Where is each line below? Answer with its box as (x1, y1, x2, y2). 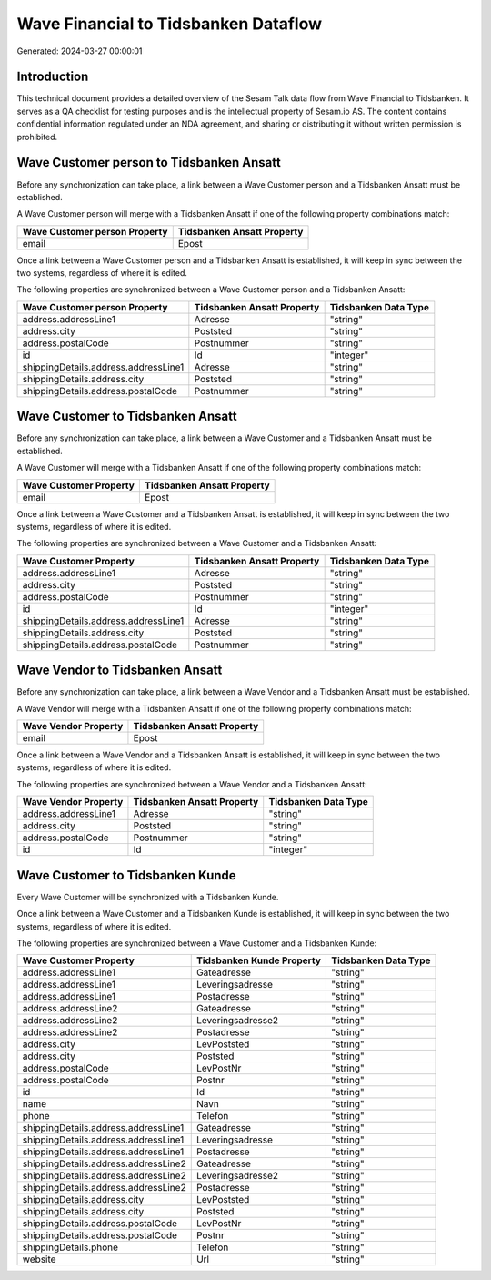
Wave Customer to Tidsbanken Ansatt (16, 409, 237, 424)
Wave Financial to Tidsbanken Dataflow (16, 14, 323, 34)
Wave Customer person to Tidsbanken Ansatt (16, 155, 281, 170)
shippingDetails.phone (22, 1241, 118, 1254)
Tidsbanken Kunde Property (195, 954, 322, 967)
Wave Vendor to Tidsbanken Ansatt (16, 663, 223, 678)
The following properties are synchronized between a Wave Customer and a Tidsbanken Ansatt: (16, 538, 377, 549)
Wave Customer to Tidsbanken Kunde (16, 868, 236, 883)
